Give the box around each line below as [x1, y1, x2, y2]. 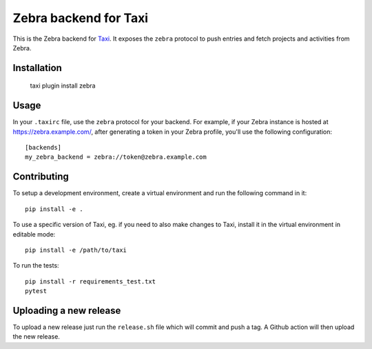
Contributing [12, 171, 69, 183]
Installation [12, 62, 62, 74]
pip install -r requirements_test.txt [25, 277, 156, 286]
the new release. [12, 332, 60, 341]
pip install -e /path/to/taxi [25, 246, 127, 254]
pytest [25, 287, 48, 295]
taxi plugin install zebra [30, 81, 96, 90]
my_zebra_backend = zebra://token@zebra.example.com [25, 153, 207, 161]
